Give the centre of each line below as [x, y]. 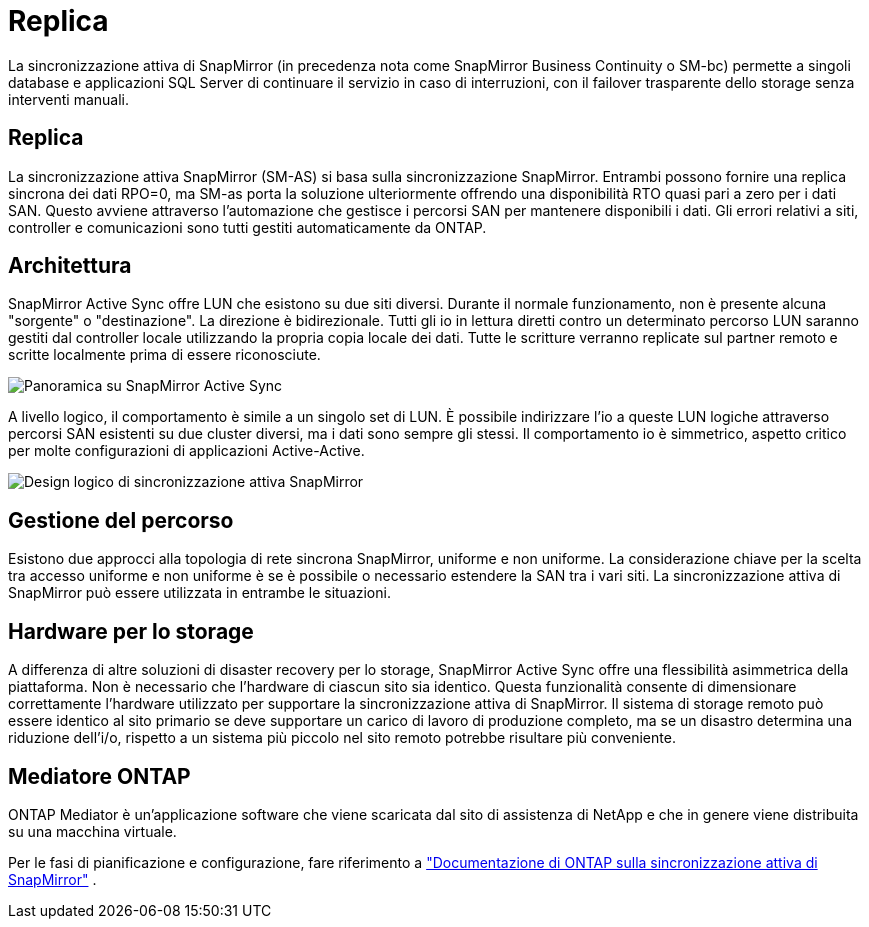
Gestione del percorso [121, 520]
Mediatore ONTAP [99, 776]
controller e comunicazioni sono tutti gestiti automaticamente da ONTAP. [247, 227]
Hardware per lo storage [131, 631]
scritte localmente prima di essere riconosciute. [164, 355]
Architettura [70, 266]
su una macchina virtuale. [92, 831]
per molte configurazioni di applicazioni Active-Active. [186, 451]
